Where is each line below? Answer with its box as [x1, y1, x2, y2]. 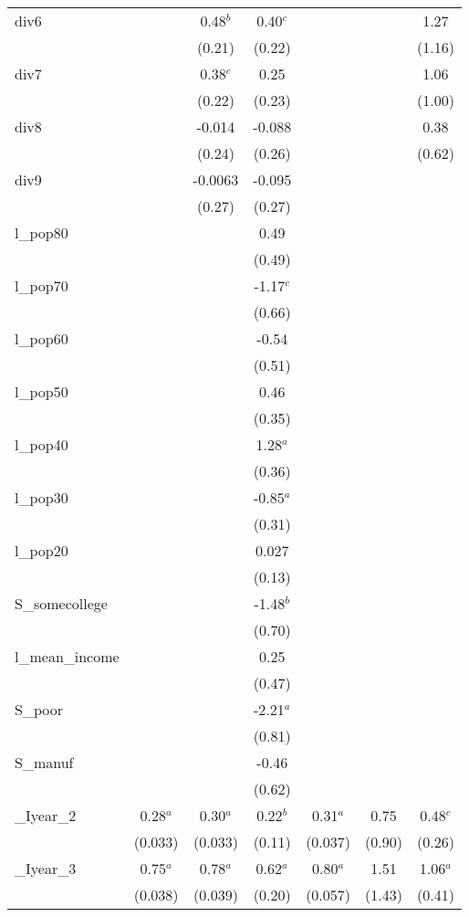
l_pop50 [15, 381, 68, 402]
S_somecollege [15, 593, 108, 614]
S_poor [15, 699, 63, 720]
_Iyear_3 [15, 858, 77, 879]
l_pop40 [15, 434, 68, 455]
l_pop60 [15, 328, 68, 349]
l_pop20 [15, 540, 68, 561]
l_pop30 [15, 487, 68, 508]
